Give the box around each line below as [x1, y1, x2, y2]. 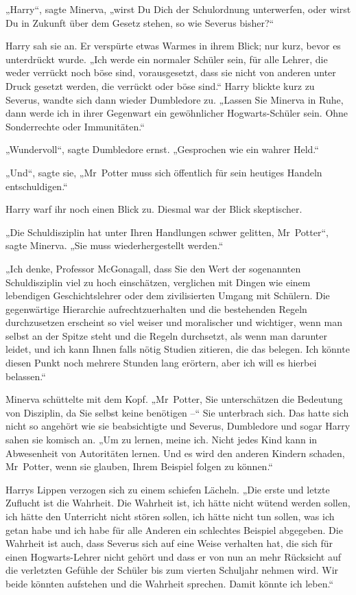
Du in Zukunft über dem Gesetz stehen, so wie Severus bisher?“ [5, 15, 274, 30]
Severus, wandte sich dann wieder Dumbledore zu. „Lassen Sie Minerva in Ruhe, [5, 92, 344, 106]
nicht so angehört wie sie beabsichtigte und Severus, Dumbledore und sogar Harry [5, 419, 351, 433]
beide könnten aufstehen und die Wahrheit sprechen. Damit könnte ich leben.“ [5, 576, 334, 590]
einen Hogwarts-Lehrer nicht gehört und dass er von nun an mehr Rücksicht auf [5, 549, 341, 563]
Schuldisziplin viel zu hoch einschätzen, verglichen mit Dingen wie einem [5, 275, 311, 289]
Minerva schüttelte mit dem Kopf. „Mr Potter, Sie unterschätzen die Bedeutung [5, 392, 343, 406]
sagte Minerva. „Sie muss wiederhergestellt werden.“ [5, 238, 224, 253]
